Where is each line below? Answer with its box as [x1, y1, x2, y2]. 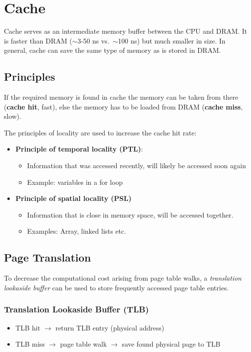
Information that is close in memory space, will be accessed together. [27, 209, 233, 220]
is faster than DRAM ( [4, 35, 72, 45]
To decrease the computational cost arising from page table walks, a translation [4, 273, 242, 283]
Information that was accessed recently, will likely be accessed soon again [27, 160, 246, 171]
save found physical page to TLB [122, 339, 221, 349]
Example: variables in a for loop [27, 176, 123, 187]
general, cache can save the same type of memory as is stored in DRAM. [4, 45, 221, 55]
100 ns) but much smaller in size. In [118, 35, 226, 45]
